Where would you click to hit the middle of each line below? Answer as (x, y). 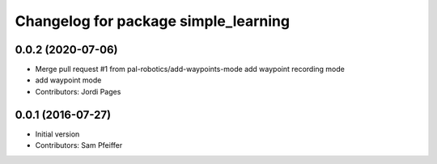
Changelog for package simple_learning (153, 21)
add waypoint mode (68, 80)
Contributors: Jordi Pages (78, 91)
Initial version (57, 134)
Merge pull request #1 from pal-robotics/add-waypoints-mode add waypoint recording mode (190, 69)
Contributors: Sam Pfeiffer (79, 145)
